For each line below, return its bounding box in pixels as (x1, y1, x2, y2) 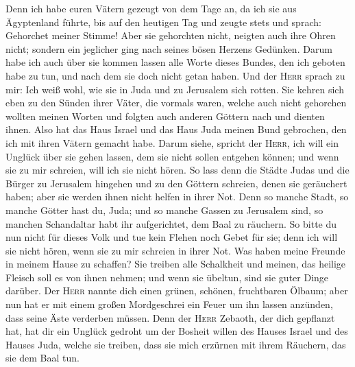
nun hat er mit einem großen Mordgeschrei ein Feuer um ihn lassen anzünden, (5, 297, 333, 311)
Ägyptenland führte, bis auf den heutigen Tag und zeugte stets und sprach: (5, 14, 321, 29)
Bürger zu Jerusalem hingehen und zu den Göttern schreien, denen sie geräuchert (5, 176, 347, 190)
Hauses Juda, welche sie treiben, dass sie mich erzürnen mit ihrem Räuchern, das (5, 337, 346, 351)
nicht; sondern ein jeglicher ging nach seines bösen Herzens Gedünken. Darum (5, 41, 332, 56)
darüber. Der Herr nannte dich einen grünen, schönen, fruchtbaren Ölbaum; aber (5, 283, 348, 298)
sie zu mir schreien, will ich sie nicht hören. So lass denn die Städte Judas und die (5, 163, 350, 177)
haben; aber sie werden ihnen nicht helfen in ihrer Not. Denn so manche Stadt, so (5, 189, 349, 204)
